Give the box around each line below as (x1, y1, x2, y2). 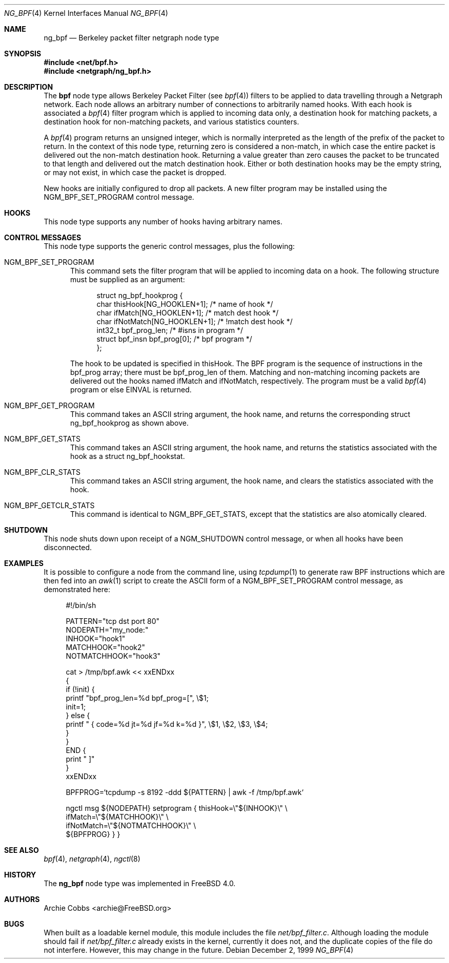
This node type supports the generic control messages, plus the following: (44, 242, 295, 250)
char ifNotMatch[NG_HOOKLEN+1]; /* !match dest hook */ (96, 317, 293, 326)
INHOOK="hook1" (66, 634, 126, 643)
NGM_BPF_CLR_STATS (4, 468, 81, 476)
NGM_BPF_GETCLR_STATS (4, 501, 95, 510)
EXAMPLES (4, 559, 44, 568)
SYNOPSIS (4, 49, 42, 58)
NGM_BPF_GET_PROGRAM (4, 401, 95, 410)
